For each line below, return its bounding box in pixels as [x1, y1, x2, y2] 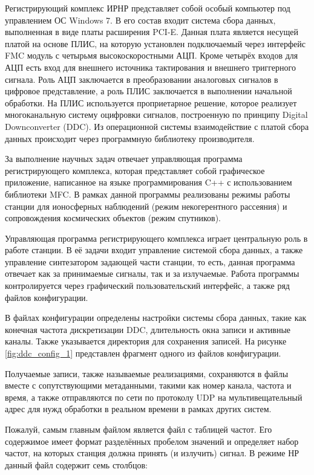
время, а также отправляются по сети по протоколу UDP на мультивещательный [5, 390, 303, 403]
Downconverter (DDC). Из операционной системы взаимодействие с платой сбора [5, 120, 309, 132]
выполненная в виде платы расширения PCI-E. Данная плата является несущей [5, 25, 298, 38]
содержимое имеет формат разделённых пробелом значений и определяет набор [5, 435, 299, 447]
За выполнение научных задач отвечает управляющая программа [5, 152, 243, 165]
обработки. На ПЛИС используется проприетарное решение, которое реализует [5, 96, 297, 109]
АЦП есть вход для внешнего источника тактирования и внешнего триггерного [5, 60, 296, 73]
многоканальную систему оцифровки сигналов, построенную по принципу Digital [5, 108, 308, 121]
